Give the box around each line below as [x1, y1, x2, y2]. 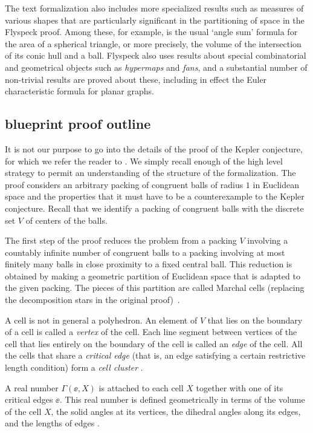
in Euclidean [253, 178, 299, 190]
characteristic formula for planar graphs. [5, 85, 154, 97]
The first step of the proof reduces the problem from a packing [5, 234, 237, 247]
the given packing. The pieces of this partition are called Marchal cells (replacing [5, 281, 305, 294]
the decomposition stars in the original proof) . [5, 293, 180, 306]
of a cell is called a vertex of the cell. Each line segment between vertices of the [5, 325, 297, 338]
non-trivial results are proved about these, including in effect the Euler [5, 73, 267, 85]
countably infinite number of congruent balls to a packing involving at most [5, 246, 285, 258]
